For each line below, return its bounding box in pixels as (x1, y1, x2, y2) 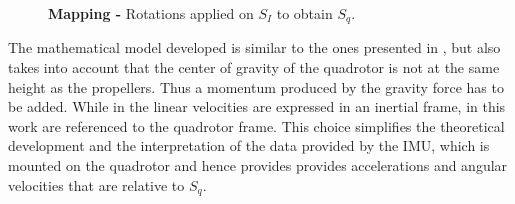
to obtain (276, 3, 333, 23)
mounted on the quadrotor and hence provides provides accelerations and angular (8, 155, 508, 176)
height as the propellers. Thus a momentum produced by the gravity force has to (8, 76, 504, 97)
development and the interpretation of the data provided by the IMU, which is (8, 135, 490, 156)
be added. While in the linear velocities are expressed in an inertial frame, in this (8, 96, 506, 117)
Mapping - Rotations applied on (48, 3, 254, 23)
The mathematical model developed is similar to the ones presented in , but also (8, 37, 501, 58)
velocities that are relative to (8, 174, 185, 195)
